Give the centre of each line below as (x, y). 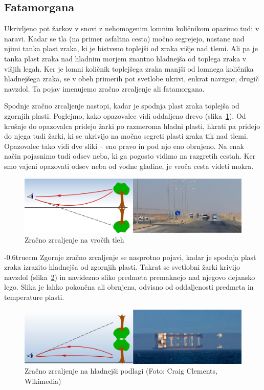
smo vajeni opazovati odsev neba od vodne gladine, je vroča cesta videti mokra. (129, 166)
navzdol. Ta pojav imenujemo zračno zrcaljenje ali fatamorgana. (104, 88)
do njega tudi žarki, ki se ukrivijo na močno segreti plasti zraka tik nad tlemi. (126, 136)
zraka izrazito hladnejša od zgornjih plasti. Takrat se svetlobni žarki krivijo (122, 267)
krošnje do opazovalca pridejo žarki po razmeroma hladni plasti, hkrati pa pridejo (132, 126)
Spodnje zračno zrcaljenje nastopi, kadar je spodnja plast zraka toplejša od (122, 106)
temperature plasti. (34, 297)
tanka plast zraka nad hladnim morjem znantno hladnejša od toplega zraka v (125, 58)
